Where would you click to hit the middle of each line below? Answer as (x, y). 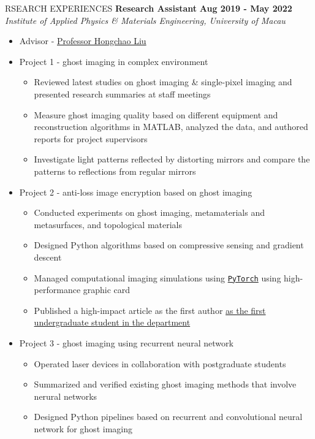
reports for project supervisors (91, 138)
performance (57, 290)
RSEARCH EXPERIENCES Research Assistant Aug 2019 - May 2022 (149, 8)
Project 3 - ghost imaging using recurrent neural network (126, 342)
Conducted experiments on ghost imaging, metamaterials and (149, 212)
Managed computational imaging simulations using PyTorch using (157, 277)
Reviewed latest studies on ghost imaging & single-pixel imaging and (163, 82)
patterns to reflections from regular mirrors (115, 171)
